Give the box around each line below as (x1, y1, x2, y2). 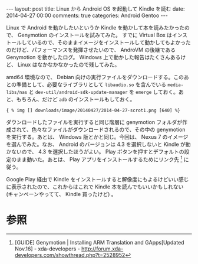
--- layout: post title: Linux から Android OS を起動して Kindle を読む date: (6, 5, 185, 12)
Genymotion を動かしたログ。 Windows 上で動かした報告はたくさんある (6, 54, 181, 60)
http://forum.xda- (81, 245, 124, 252)
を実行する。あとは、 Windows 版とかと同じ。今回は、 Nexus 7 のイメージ (6, 133, 189, 140)
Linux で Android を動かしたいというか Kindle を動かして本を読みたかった (6, 24, 185, 31)
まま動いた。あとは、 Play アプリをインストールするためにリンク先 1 (16, 155, 183, 163)
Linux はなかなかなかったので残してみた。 (17, 61, 120, 68)
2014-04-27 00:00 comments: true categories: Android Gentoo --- (6, 12, 168, 19)
